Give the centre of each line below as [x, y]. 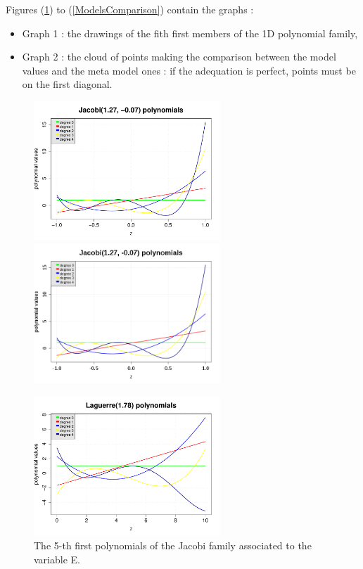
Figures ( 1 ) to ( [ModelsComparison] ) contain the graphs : [130, 9]
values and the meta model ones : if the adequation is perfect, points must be [189, 70]
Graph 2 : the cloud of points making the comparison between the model [179, 57]
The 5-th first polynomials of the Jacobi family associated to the [173, 545]
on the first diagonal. [67, 84]
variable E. [57, 560]
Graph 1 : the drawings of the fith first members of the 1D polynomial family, [190, 33]
